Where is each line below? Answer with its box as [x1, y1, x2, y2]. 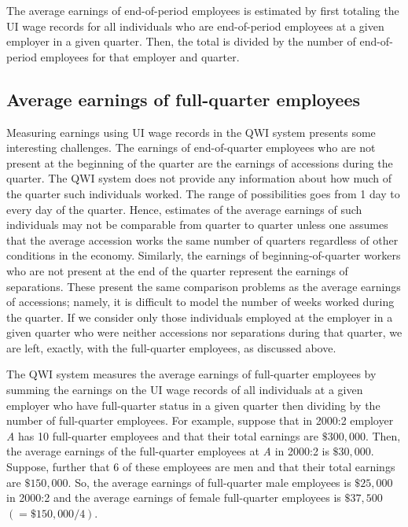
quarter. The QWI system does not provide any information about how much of [6, 170, 392, 186]
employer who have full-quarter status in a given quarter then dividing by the [6, 396, 380, 413]
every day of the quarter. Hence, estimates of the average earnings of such [6, 201, 362, 217]
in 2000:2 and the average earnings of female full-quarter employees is [6, 489, 341, 506]
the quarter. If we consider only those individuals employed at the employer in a [6, 308, 393, 325]
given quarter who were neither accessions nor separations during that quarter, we [6, 324, 402, 341]
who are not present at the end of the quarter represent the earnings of [6, 262, 348, 278]
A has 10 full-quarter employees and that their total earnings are [6, 427, 319, 444]
